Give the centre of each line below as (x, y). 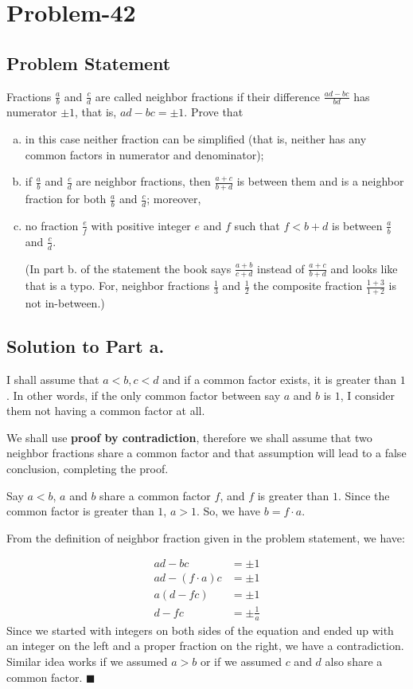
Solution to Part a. (86, 346)
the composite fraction (308, 286)
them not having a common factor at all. (106, 411)
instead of (281, 268)
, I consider (367, 395)
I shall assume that (53, 379)
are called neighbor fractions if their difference (208, 96)
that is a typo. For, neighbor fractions (117, 286)
